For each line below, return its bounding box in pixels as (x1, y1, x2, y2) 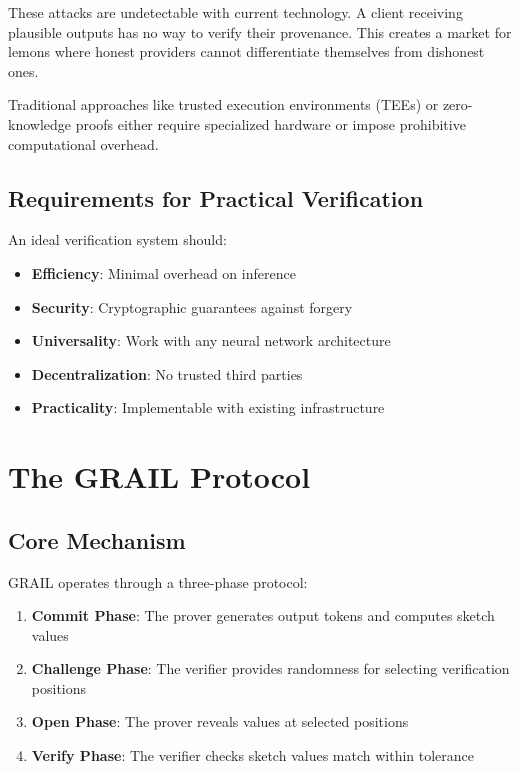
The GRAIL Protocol (8, 456, 311, 497)
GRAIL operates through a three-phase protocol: (8, 571, 308, 592)
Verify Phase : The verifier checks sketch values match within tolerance (31, 745, 475, 766)
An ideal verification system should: (8, 229, 227, 250)
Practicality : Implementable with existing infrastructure (31, 397, 385, 418)
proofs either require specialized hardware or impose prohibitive (75, 113, 466, 134)
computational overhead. (8, 133, 159, 154)
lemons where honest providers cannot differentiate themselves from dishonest (8, 41, 485, 62)
